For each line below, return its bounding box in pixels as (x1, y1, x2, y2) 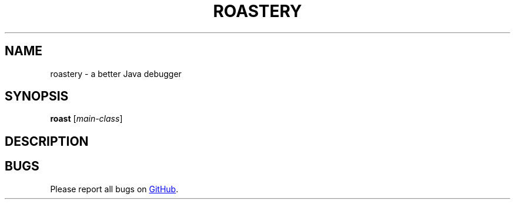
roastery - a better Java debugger (50, 68, 182, 79)
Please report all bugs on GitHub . (50, 183, 179, 194)
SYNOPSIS (5, 89, 69, 104)
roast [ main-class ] (50, 113, 123, 124)
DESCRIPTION (5, 133, 89, 149)
